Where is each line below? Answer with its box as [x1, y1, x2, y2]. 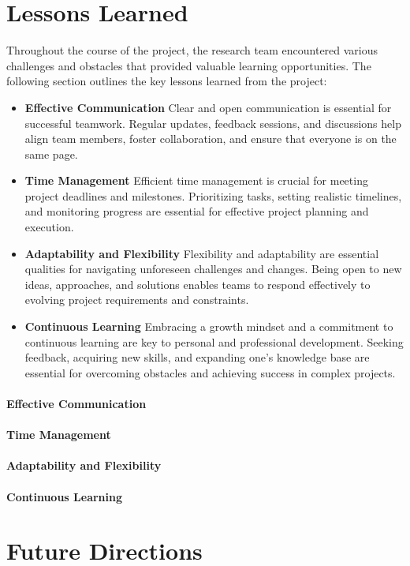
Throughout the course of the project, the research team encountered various [6, 42, 378, 58]
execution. [24, 219, 74, 235]
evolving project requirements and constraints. [24, 291, 249, 308]
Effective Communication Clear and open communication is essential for [24, 99, 392, 115]
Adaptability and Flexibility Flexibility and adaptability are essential [24, 245, 379, 261]
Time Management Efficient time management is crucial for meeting [24, 172, 368, 189]
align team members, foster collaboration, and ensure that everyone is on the [24, 130, 397, 147]
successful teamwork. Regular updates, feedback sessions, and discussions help [24, 114, 401, 131]
